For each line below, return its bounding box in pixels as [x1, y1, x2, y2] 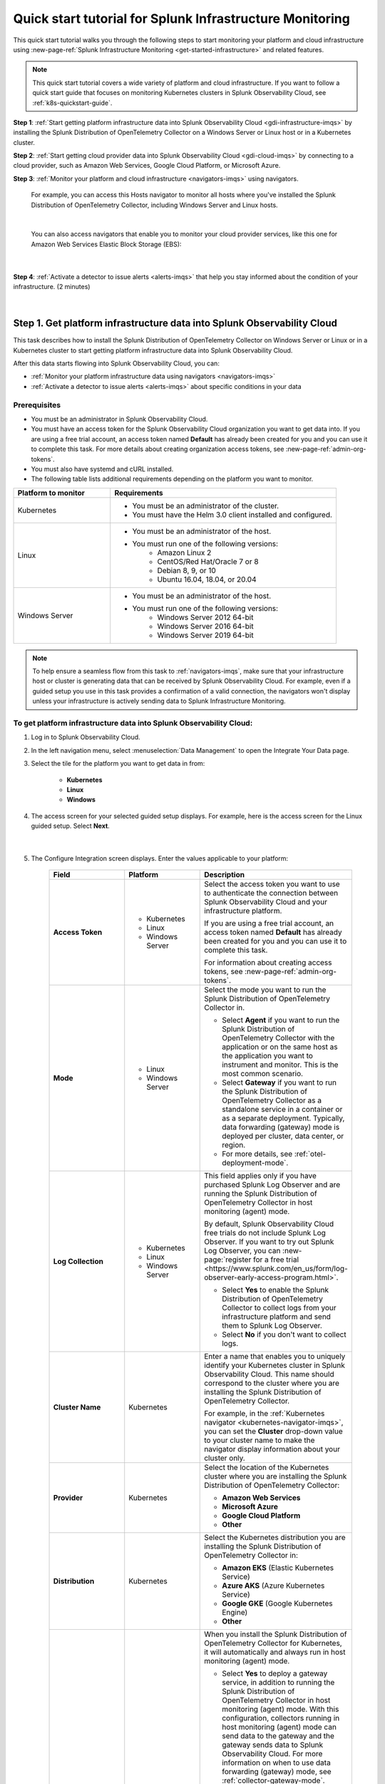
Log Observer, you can [204, 1246, 281, 1256]
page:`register [204, 1255, 252, 1264]
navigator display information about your [204, 1444, 340, 1454]
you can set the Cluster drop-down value [204, 1426, 344, 1436]
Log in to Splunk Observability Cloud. [31, 733, 140, 741]
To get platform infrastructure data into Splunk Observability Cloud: [13, 718, 253, 728]
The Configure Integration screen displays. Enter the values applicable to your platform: [31, 853, 289, 863]
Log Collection [53, 1257, 103, 1267]
